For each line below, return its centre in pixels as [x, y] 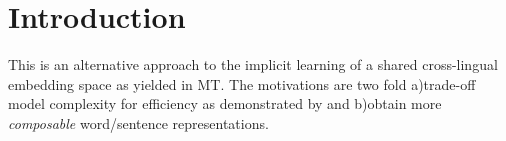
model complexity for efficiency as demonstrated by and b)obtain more [225, 103]
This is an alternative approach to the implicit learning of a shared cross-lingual [253, 64]
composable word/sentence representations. [138, 122]
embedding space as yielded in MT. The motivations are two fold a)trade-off [242, 83]
